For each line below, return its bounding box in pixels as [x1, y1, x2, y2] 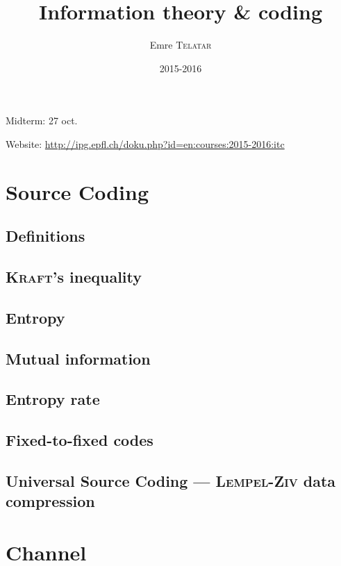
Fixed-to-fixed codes [6, 429, 153, 451]
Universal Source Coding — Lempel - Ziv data [6, 469, 336, 491]
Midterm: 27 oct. [6, 113, 78, 128]
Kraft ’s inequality [6, 266, 142, 288]
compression [6, 490, 95, 512]
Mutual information [6, 347, 151, 369]
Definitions [6, 225, 85, 247]
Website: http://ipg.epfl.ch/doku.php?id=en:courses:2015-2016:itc [6, 136, 285, 151]
